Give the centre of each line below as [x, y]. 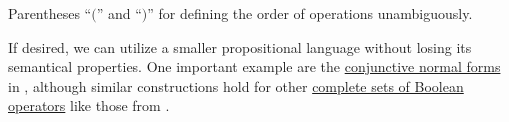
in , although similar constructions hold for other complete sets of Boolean [236, 85]
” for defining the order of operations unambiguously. [310, 13]
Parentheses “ [50, 13]
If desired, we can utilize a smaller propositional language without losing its [240, 46]
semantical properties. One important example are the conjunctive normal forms [254, 66]
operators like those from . [89, 105]
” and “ [119, 13]
